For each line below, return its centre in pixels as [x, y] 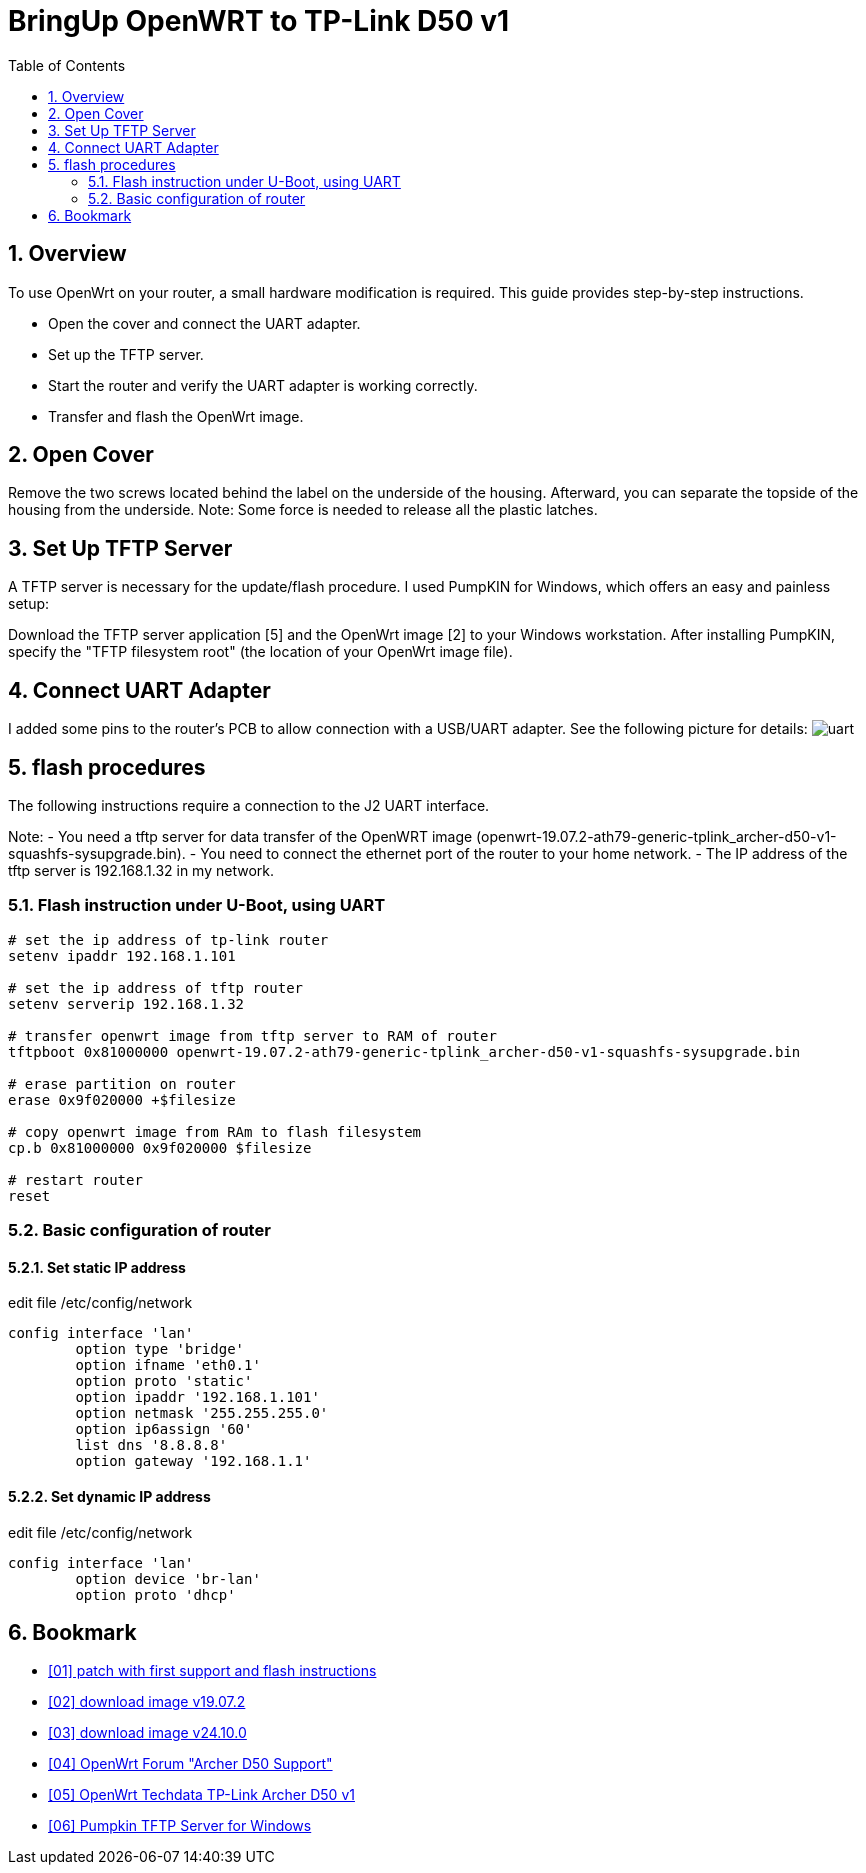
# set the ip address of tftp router [156, 987]
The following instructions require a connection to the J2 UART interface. [249, 805]
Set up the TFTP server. [126, 354]
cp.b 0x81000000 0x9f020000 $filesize [160, 1147]
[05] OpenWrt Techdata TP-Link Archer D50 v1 [201, 1795]
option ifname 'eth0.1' [168, 1365]
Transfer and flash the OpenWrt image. [176, 416]
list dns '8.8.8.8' [151, 1445]
